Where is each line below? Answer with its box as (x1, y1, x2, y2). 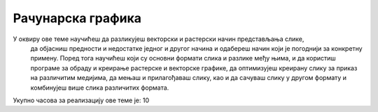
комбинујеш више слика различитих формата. (30, 83, 169, 92)
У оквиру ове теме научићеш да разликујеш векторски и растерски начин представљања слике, (13, 35, 304, 43)
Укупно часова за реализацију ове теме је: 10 (13, 96, 150, 104)
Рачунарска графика (13, 10, 142, 26)
